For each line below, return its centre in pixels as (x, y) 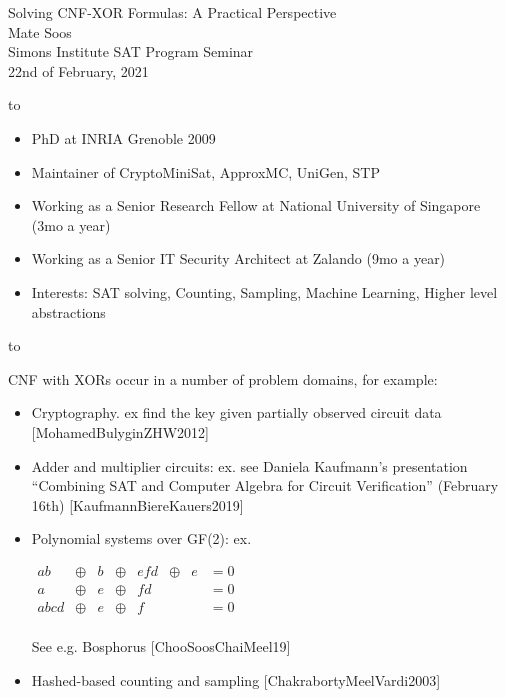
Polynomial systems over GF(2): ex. (141, 538)
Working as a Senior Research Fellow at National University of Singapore (256, 205)
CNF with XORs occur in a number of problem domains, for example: (223, 378)
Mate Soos (40, 31)
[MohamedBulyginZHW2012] (120, 431)
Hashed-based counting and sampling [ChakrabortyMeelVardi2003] (236, 679)
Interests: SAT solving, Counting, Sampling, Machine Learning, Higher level (264, 291)
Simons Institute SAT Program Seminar (131, 51)
